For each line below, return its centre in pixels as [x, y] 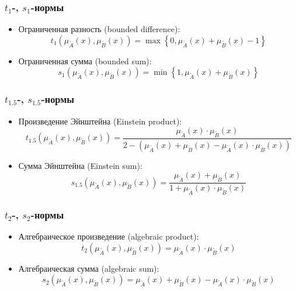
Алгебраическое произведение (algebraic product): [109, 236]
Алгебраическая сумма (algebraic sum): [89, 268]
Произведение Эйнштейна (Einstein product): [100, 121]
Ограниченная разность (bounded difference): [99, 29]
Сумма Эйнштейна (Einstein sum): [80, 165]
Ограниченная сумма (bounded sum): [85, 60]
